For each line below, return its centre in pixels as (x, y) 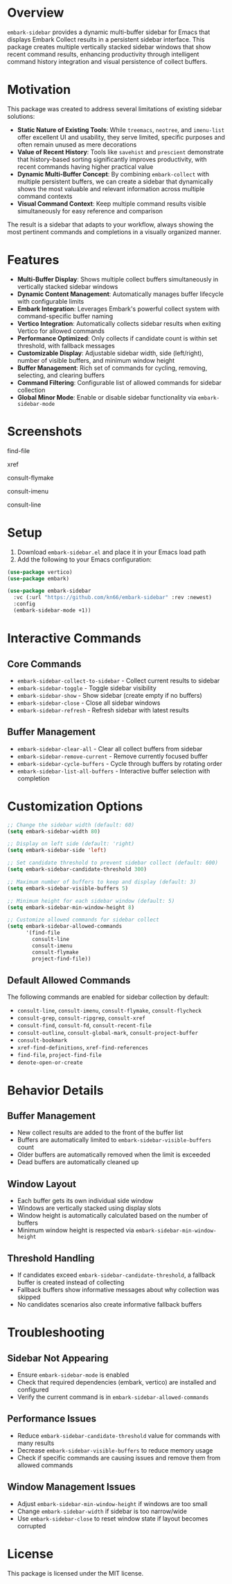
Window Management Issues (72, 1487)
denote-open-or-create (50, 1063)
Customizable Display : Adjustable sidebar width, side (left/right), (110, 353)
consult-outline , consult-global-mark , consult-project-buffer (108, 1033)
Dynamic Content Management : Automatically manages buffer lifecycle (120, 294)
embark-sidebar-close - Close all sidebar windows (89, 703)
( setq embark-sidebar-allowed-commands (65, 926)
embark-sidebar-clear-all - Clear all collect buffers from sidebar (110, 749)
